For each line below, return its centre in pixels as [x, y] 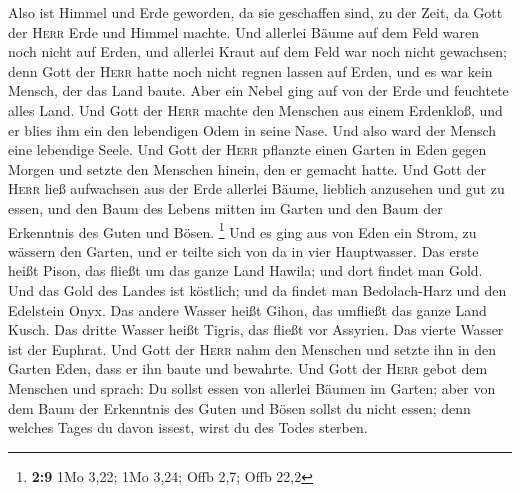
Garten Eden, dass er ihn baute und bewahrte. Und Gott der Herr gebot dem [248, 368]
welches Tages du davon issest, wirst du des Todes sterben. [188, 427]
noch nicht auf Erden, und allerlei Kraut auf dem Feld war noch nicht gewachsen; [257, 51]
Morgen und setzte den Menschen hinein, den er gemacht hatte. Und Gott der [247, 168]
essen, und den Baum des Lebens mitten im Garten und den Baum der [225, 207]
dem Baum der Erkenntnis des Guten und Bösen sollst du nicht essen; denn [239, 407]
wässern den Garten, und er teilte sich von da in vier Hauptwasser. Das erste [243, 250]
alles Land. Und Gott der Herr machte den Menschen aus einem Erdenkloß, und [255, 109]
